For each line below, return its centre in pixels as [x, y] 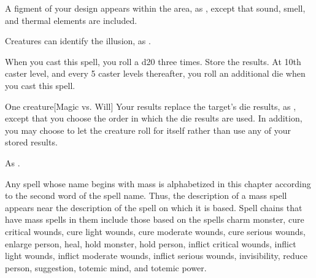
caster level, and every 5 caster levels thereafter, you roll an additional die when [155, 73]
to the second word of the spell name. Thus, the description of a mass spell [146, 195]
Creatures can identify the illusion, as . [78, 41]
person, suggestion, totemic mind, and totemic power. [106, 267]
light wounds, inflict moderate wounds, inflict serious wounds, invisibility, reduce [156, 256]
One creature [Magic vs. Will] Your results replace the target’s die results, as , [151, 106]
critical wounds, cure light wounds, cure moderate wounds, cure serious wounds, [155, 231]
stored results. [31, 142]
